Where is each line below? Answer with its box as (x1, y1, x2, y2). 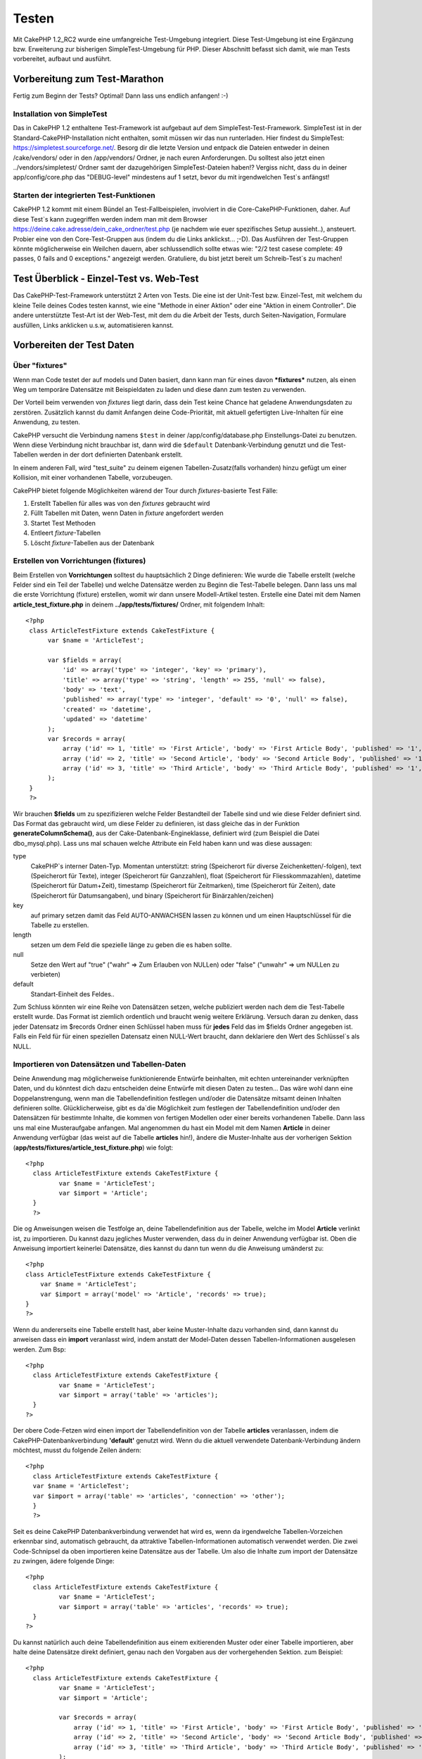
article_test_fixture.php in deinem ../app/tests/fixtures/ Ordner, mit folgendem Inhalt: (13, 600, 265, 609)
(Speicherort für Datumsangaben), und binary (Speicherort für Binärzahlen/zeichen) (30, 891, 274, 900)
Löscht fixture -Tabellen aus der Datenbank (30, 538, 155, 547)
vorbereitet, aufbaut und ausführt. (13, 55, 112, 63)
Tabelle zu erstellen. (30, 920, 89, 929)
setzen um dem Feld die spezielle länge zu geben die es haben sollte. (30, 940, 232, 949)
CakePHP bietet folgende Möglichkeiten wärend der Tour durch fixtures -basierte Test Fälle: (13, 486, 278, 495)
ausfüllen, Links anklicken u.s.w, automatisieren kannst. (13, 321, 174, 329)
